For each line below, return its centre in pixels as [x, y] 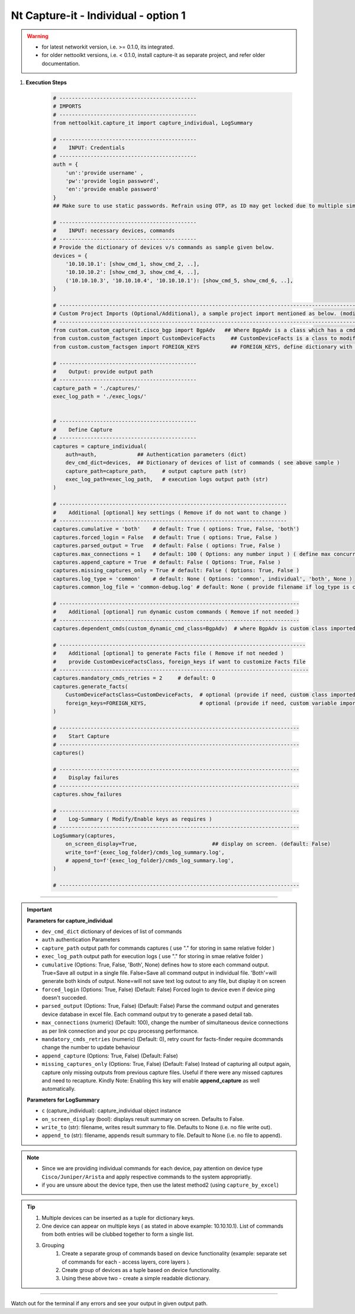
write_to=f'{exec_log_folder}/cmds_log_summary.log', [145, 852]
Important [40, 910]
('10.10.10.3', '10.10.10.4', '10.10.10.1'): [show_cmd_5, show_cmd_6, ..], [179, 280]
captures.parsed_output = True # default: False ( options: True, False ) [167, 546]
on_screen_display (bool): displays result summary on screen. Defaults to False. [143, 1119]
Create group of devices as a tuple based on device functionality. [141, 1270]
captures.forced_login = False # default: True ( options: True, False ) [165, 537]
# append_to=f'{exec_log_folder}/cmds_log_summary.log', [150, 861]
